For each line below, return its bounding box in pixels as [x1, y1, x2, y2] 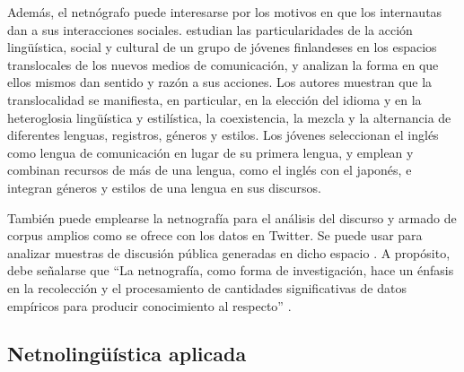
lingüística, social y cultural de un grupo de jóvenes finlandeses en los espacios [7, 38, 437, 56]
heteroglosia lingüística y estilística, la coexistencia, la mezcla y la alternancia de [7, 108, 451, 126]
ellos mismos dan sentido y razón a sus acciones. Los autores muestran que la [7, 73, 433, 91]
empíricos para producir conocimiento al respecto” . [7, 296, 292, 315]
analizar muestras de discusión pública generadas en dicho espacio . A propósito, [7, 243, 451, 262]
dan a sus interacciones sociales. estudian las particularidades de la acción [7, 20, 413, 39]
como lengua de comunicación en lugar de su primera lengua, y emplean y [7, 143, 414, 161]
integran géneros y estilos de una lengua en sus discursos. [7, 177, 321, 196]
